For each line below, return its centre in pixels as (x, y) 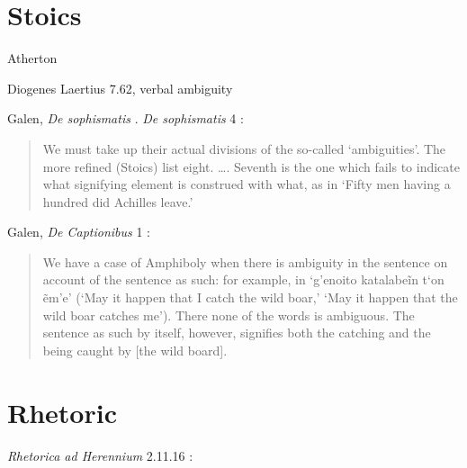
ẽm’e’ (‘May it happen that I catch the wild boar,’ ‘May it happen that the (250, 297)
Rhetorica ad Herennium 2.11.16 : (100, 455)
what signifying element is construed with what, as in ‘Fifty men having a (247, 184)
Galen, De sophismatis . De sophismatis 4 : (126, 118)
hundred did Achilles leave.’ (118, 201)
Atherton (32, 58)
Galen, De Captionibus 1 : (79, 232)
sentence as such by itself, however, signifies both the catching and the (237, 333)
